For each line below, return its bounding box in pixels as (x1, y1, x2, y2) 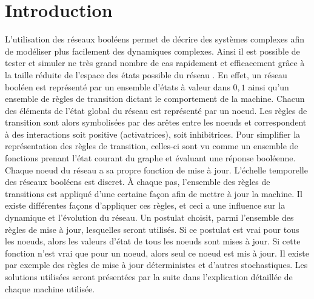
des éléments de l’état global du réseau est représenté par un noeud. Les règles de (5, 104, 307, 116)
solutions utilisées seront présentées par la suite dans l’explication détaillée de (5, 270, 293, 283)
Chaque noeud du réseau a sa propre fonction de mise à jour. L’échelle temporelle (5, 163, 308, 176)
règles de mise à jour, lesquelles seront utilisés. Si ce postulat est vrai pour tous (5, 223, 299, 235)
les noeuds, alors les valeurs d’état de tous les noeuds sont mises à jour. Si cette (5, 235, 301, 247)
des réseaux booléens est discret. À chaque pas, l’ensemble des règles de (5, 175, 270, 188)
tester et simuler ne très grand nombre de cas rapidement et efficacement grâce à (5, 56, 305, 69)
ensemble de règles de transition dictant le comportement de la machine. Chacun (5, 92, 305, 105)
